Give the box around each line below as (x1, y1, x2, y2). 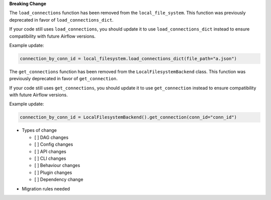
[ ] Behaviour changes (34, 162, 80, 168)
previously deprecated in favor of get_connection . (9, 76, 118, 82)
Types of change (22, 127, 57, 133)
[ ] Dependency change (34, 176, 84, 182)
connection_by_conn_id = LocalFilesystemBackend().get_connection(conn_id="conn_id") (20, 114, 237, 120)
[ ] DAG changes (34, 134, 69, 140)
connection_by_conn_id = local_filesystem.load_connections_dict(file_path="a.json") (20, 56, 237, 61)
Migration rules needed (22, 185, 70, 191)
